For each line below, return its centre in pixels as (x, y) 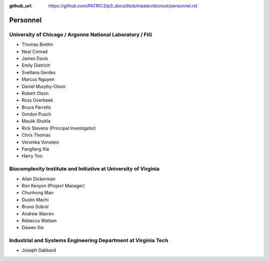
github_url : (21, 6)
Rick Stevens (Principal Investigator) (59, 128)
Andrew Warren (38, 214)
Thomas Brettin (37, 44)
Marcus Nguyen (38, 79)
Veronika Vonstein (40, 142)
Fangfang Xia (35, 149)
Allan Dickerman (39, 179)
